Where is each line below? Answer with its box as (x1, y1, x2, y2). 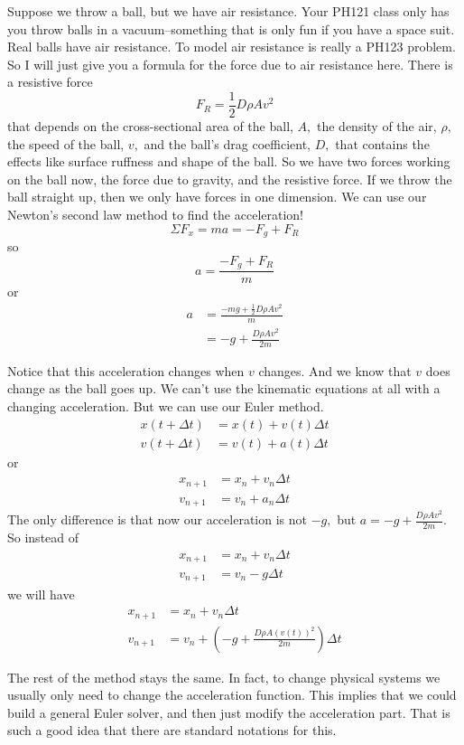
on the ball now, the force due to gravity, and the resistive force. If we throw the (7, 169, 452, 188)
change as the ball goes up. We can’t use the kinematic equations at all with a (7, 379, 441, 398)
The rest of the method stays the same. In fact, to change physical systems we (7, 667, 441, 686)
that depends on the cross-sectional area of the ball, (7, 117, 293, 136)
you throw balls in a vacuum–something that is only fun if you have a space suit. (7, 19, 455, 38)
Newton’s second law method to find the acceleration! (7, 205, 304, 223)
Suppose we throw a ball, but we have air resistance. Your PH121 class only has (7, 2, 450, 20)
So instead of (7, 527, 79, 546)
